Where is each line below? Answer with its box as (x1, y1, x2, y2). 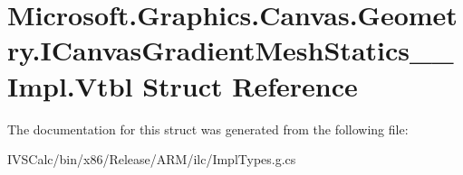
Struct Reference (142, 67, 358, 104)
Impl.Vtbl (7, 67, 133, 104)
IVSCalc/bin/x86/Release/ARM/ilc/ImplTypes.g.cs (7, 150, 296, 169)
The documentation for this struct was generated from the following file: (7, 119, 409, 138)
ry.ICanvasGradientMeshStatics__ (7, 32, 454, 69)
